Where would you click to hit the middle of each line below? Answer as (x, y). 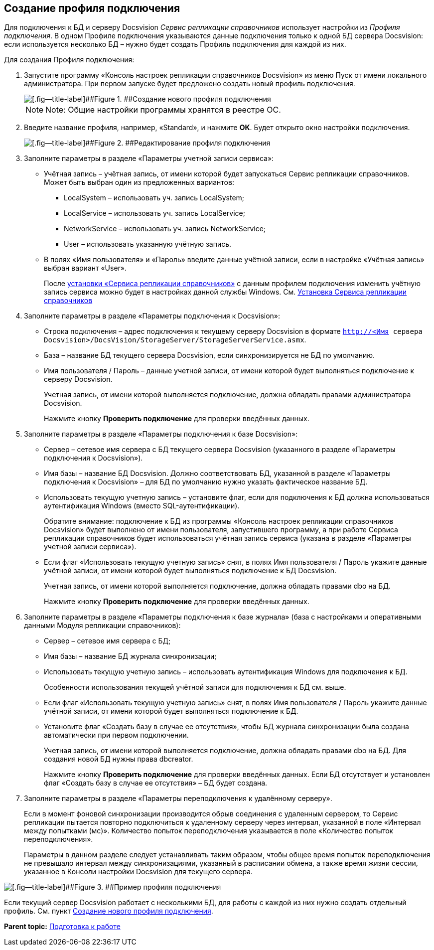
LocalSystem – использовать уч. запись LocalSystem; (154, 198)
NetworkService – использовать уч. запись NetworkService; (165, 229)
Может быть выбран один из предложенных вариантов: (139, 182)
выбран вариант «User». (85, 268)
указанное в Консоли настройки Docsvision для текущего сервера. (138, 872)
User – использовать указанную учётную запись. (148, 244)
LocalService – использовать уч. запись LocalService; (154, 213)
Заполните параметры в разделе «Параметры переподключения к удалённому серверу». (178, 798)
